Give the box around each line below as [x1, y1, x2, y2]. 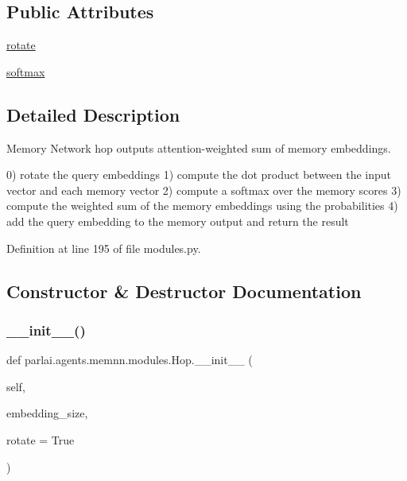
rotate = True [6, 431, 75, 448]
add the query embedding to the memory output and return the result [6, 212, 349, 229]
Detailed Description [6, 102, 180, 126]
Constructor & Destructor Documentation [6, 278, 362, 303]
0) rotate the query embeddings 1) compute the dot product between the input [6, 166, 391, 183]
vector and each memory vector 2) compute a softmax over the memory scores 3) [6, 181, 401, 198]
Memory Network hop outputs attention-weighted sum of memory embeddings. [6, 139, 391, 156]
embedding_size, [6, 405, 88, 421]
